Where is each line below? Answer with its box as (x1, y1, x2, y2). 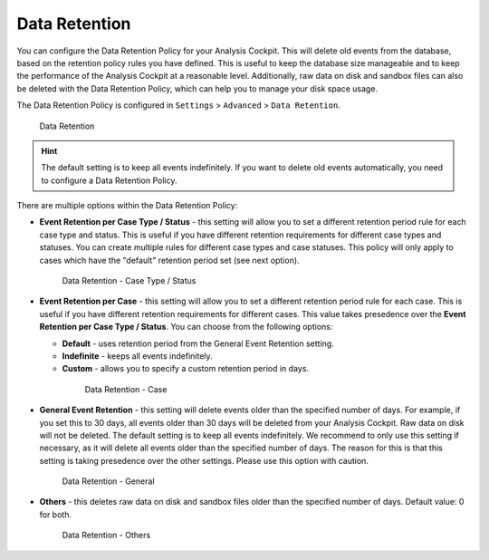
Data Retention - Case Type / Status (62, 275, 197, 286)
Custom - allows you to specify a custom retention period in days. (62, 363, 310, 374)
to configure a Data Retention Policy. (41, 175, 177, 186)
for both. (39, 508, 72, 520)
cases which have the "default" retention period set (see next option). (39, 255, 300, 266)
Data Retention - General (62, 476, 155, 487)
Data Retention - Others (62, 530, 151, 541)
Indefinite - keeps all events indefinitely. (62, 350, 213, 362)
